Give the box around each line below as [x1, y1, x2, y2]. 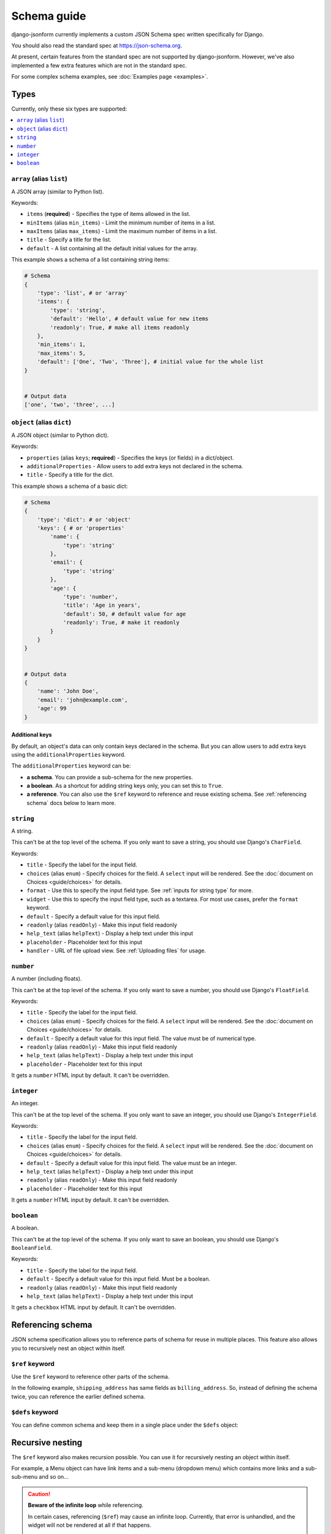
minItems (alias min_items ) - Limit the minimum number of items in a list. [26, 218, 216, 226]
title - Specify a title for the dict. [26, 471, 114, 479]
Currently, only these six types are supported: [11, 105, 127, 113]
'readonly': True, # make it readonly [63, 619, 180, 626]
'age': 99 [37, 705, 67, 712]
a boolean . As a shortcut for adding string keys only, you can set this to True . [26, 782, 223, 790]
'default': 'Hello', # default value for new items [50, 315, 209, 322]
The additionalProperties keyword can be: [11, 762, 131, 769]
